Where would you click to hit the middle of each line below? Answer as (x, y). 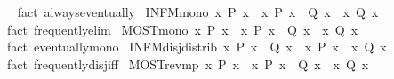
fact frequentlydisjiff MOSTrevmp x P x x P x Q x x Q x (188, 63)
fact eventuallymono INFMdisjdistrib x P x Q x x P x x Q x (197, 47)
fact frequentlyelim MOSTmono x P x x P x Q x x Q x (182, 29)
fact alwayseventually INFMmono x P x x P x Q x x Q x (198, 12)
